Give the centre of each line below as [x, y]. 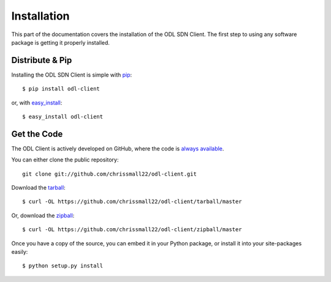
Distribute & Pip [42, 60]
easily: [20, 252]
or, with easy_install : [37, 102]
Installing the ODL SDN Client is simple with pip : [72, 75]
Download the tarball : [38, 188]
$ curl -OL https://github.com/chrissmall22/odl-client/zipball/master [132, 230]
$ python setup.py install [63, 266]
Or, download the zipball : [43, 215]
